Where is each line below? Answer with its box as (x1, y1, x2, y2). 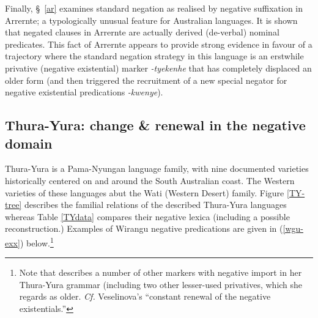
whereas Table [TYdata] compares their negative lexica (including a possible (5, 210, 290, 223)
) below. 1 (20, 234, 54, 249)
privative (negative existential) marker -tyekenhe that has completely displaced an (5, 61, 312, 74)
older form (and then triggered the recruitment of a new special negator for (5, 73, 287, 86)
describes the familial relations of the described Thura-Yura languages (24, 198, 287, 211)
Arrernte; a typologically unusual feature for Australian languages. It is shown (5, 13, 298, 26)
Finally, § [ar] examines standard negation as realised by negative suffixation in (5, 2, 303, 14)
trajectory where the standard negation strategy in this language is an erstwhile (5, 50, 304, 62)
